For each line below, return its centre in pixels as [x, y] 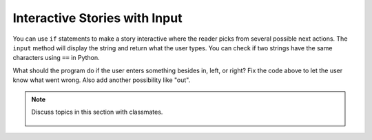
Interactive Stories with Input [97, 18]
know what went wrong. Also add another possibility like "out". [102, 80]
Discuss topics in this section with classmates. [97, 112]
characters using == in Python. [56, 58]
